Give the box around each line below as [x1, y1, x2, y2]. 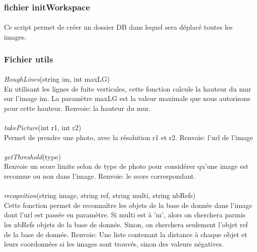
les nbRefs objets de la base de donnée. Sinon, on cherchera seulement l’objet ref [4, 219, 248, 229]
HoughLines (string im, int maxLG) [4, 74, 110, 84]
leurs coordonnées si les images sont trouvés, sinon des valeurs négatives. [4, 239, 224, 249]
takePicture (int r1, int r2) [4, 122, 81, 133]
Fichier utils [4, 52, 53, 65]
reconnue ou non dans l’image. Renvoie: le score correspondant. [4, 171, 196, 181]
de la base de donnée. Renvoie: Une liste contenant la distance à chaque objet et [4, 229, 248, 239]
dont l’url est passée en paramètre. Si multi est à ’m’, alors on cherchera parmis [4, 209, 246, 220]
